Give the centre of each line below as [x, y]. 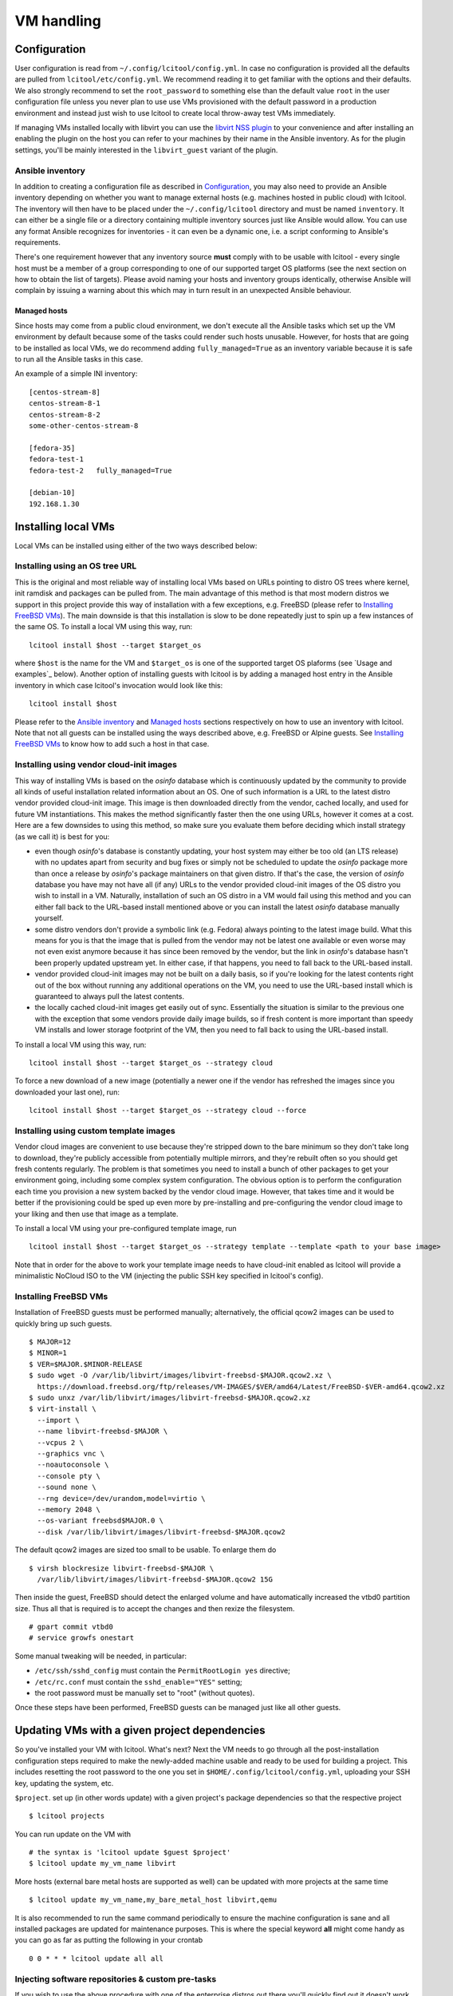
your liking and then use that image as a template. [97, 1214]
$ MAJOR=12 [50, 1342]
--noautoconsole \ [73, 1465]
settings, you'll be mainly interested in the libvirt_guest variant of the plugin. [146, 150]
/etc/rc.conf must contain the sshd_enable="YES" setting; [138, 1681]
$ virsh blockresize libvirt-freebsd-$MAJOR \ [122, 1568]
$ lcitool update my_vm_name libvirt [103, 1863]
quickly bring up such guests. [63, 1323]
